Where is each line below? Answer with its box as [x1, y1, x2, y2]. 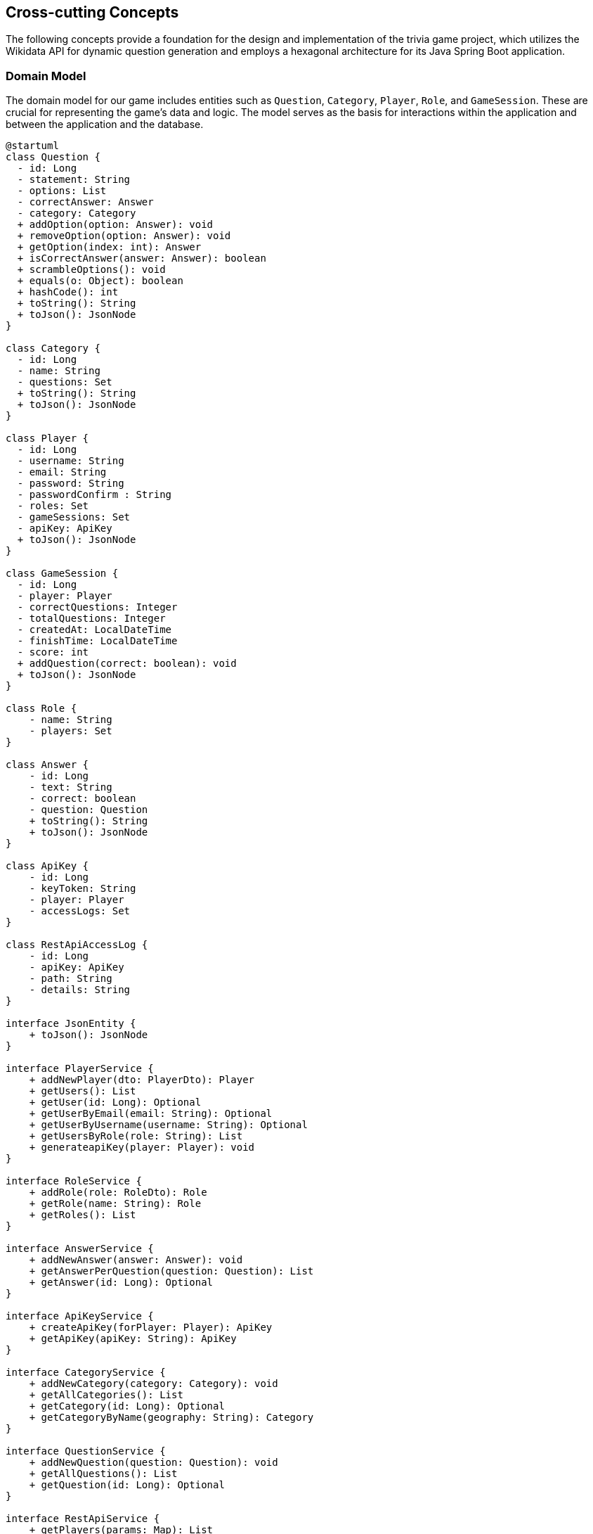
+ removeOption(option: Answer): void [17, 230, 231, 242]
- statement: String [17, 174, 131, 186]
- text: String [29, 781, 112, 793]
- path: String [29, 973, 112, 985]
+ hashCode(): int [17, 286, 119, 298]
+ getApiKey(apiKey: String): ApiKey [29, 1333, 237, 1345]
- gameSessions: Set [17, 511, 131, 523]
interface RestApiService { [6, 1513, 160, 1525]
